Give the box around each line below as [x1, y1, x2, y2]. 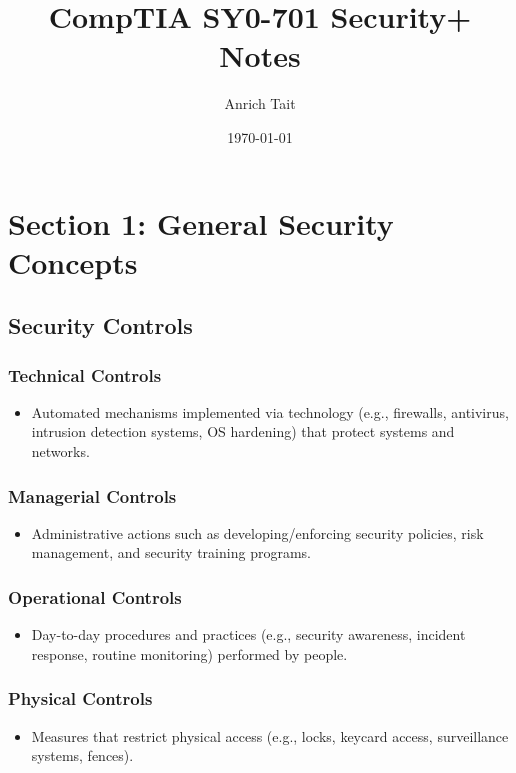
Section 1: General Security [8, 202, 394, 243]
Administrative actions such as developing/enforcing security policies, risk [31, 522, 484, 543]
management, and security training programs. [31, 542, 311, 563]
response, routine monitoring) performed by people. [31, 643, 348, 664]
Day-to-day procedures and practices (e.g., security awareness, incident [31, 624, 466, 645]
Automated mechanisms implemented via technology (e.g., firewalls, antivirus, [31, 401, 509, 422]
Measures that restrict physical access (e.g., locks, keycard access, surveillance [31, 725, 509, 746]
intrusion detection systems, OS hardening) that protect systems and [31, 421, 455, 442]
